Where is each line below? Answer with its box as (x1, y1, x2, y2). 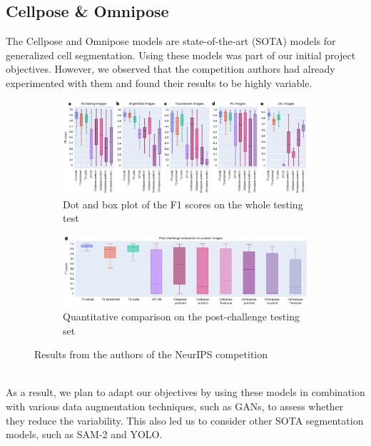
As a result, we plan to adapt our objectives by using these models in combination (6, 385, 365, 400)
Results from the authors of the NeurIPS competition (34, 347, 268, 362)
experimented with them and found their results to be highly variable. (6, 75, 312, 90)
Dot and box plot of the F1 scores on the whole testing (63, 196, 303, 211)
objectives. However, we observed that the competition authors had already (6, 61, 335, 76)
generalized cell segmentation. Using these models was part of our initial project (6, 47, 356, 62)
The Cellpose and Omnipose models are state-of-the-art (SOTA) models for (6, 34, 336, 49)
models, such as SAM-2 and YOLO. (6, 427, 163, 442)
